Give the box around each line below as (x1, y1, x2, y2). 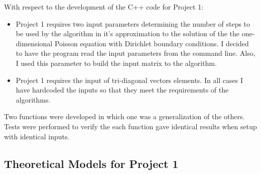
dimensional (16, 38, 53, 48)
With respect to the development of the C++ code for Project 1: (4, 2, 204, 12)
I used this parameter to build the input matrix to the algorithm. (16, 57, 217, 68)
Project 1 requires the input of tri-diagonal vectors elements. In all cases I (16, 74, 243, 85)
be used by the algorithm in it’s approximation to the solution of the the (16, 28, 240, 39)
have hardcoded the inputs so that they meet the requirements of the (16, 84, 229, 95)
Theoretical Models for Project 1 (4, 155, 179, 171)
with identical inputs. (4, 131, 70, 141)
